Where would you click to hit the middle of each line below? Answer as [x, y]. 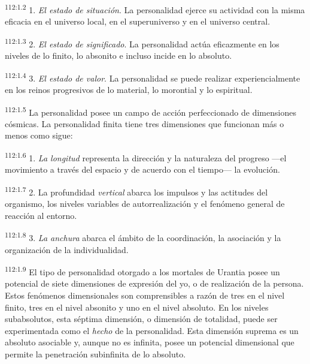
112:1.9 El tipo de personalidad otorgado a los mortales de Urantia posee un [142, 271]
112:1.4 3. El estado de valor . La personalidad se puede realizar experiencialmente [153, 77]
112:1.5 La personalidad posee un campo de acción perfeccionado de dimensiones [151, 111]
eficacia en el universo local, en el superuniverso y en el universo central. [138, 21]
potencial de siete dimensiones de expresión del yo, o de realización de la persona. [154, 283]
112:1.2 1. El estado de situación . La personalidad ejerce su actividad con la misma [155, 9]
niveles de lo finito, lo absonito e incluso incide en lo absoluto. [118, 55]
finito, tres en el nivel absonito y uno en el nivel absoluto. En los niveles [137, 307]
